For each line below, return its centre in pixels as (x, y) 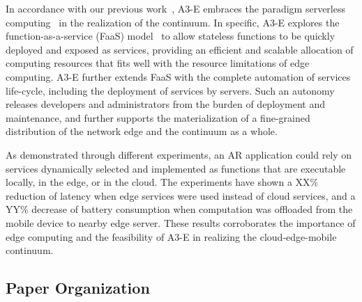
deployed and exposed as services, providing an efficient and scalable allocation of (180, 49)
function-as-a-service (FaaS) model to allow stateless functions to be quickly (171, 36)
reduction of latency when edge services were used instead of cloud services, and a (181, 195)
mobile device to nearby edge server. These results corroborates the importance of (181, 222)
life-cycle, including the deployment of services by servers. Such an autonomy (170, 90)
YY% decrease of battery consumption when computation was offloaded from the (179, 209)
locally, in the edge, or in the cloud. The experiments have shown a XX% (162, 182)
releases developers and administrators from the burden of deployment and (165, 104)
